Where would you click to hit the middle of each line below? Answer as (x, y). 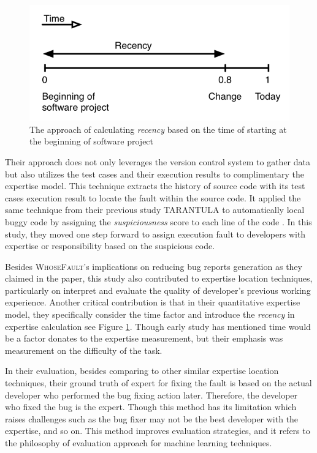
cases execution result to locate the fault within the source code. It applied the (153, 197)
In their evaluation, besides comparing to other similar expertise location (142, 371)
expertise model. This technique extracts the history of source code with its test (155, 186)
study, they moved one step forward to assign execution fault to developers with (155, 234)
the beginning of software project (92, 141)
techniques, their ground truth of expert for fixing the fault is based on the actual (158, 383)
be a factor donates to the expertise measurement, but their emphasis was (144, 338)
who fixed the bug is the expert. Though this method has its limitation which (151, 407)
